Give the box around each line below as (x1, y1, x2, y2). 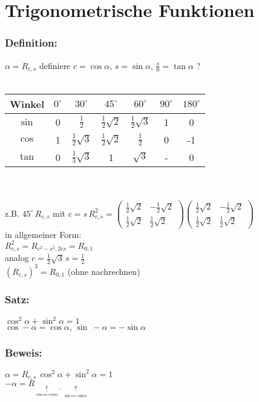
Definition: (5, 35, 57, 50)
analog (5, 251, 29, 264)
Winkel (10, 96, 45, 111)
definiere (39, 59, 71, 71)
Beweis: (5, 345, 42, 360)
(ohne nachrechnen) (67, 265, 140, 277)
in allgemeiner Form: (5, 228, 82, 240)
